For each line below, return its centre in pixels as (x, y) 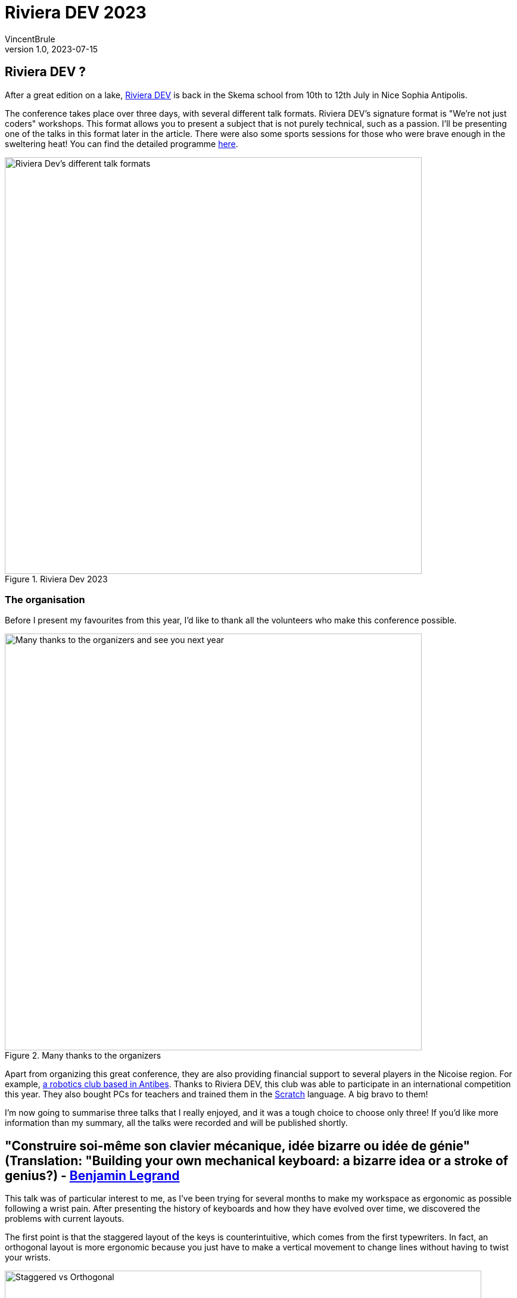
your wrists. (28, 1258)
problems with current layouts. (65, 1219)
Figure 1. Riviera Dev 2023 (56, 579)
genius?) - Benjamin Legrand (92, 1175)
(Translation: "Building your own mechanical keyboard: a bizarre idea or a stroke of (257, 1160)
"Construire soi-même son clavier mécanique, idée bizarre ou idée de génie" (238, 1146)
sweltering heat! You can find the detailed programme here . (122, 143)
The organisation (45, 599)
